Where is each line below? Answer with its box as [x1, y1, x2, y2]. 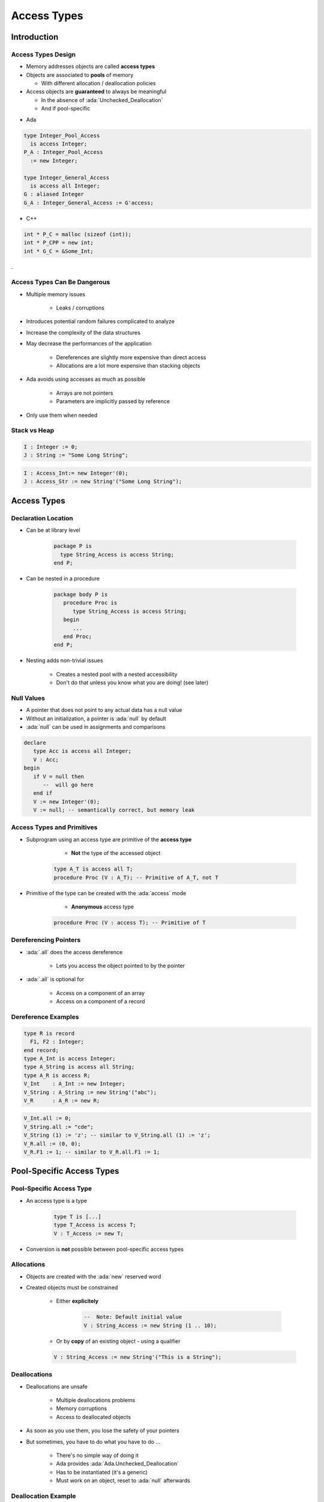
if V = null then [33, 773, 84, 780]
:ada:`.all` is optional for [26, 976, 84, 983]
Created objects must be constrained [26, 1284, 118, 1291]
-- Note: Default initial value [83, 1313, 182, 1321]
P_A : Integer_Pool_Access [23, 149, 103, 156]
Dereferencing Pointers [11, 936, 81, 944]
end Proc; [63, 633, 92, 640]
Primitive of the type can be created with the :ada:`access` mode [26, 889, 187, 896]
